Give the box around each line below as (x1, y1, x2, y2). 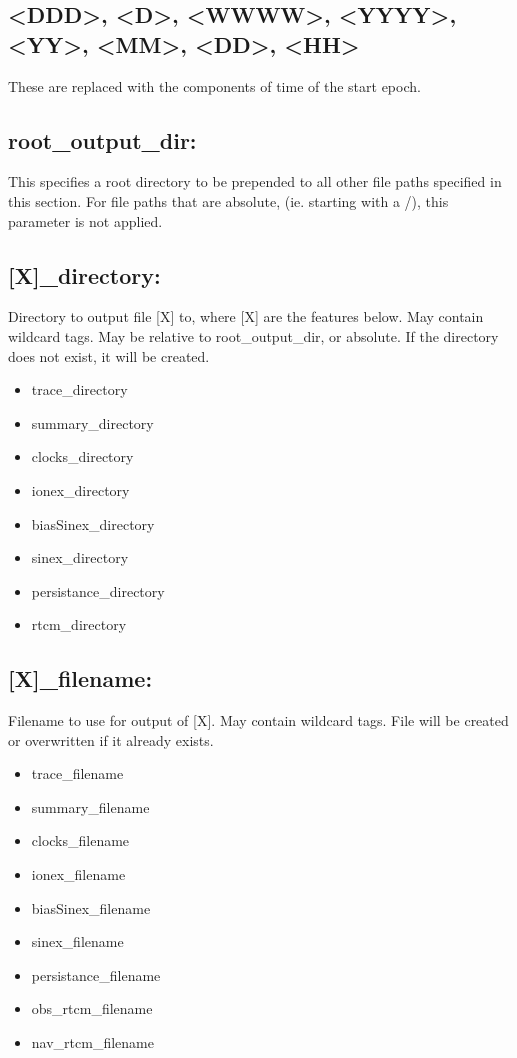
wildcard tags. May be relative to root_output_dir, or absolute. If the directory (8, 325, 499, 346)
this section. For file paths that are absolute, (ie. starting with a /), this (8, 190, 449, 211)
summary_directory (31, 412, 154, 433)
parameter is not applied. (8, 210, 163, 231)
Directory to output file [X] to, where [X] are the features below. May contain (8, 306, 484, 327)
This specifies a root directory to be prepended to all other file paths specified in (8, 171, 502, 192)
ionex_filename (31, 864, 126, 885)
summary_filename (31, 796, 150, 817)
